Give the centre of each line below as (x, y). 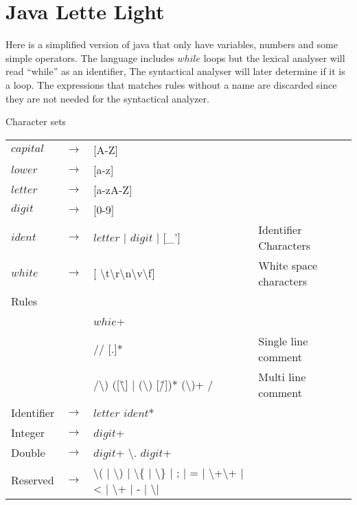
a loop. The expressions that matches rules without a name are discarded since (171, 84)
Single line (283, 341)
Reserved (33, 480)
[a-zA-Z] (113, 189)
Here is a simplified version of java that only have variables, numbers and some (172, 44)
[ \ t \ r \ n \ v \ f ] (124, 273)
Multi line (282, 376)
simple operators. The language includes (90, 57)
